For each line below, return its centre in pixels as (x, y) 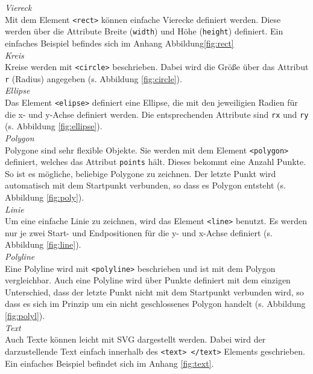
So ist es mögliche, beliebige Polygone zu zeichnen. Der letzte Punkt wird (141, 173)
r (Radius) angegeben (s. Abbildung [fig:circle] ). (93, 78)
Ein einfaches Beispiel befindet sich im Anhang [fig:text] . (109, 363)
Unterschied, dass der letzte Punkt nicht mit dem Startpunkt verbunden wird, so (154, 292)
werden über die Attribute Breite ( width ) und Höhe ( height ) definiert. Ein (144, 31)
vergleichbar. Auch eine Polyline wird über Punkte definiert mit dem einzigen (148, 280)
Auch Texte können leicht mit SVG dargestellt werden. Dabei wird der (135, 339)
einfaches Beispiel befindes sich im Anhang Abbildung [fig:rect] (119, 43)
